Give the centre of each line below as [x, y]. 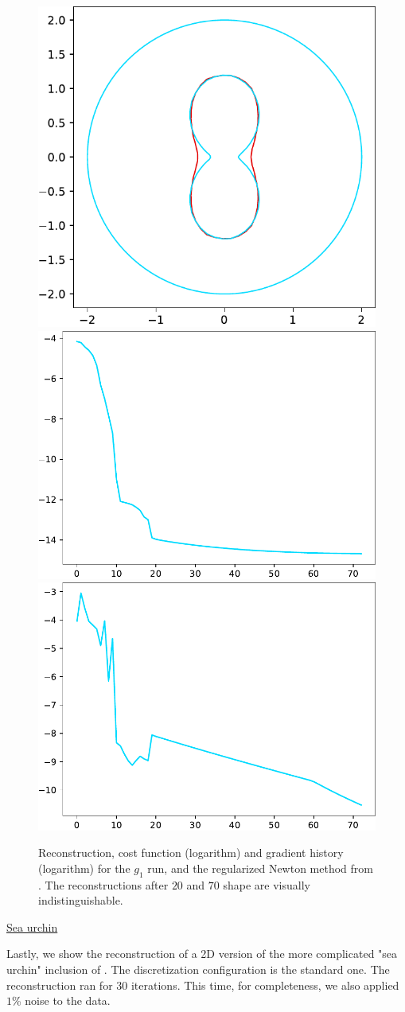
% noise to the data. [61, 1000]
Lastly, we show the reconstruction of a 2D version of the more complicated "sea [202, 954]
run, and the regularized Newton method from [260, 868]
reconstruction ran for [60, 985]
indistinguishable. [81, 900]
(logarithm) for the [84, 868]
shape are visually [267, 884]
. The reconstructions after [103, 884]
